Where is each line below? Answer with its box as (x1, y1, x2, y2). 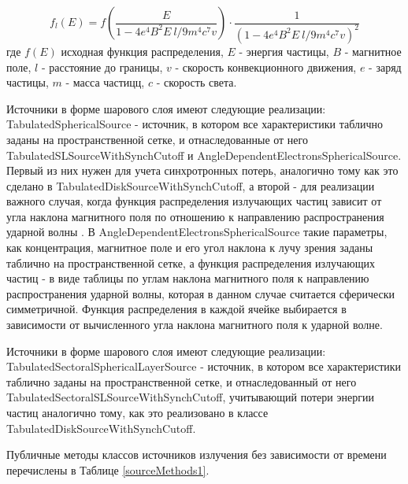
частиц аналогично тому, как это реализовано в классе (6, 405, 269, 420)
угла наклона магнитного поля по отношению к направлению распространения (6, 208, 384, 224)
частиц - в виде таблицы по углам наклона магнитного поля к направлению (6, 270, 369, 286)
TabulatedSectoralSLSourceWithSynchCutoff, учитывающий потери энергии (6, 389, 374, 405)
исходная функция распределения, (61, 42, 224, 59)
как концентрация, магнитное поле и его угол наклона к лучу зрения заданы (6, 239, 373, 256)
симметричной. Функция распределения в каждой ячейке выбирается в (6, 301, 347, 317)
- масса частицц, (65, 74, 145, 91)
